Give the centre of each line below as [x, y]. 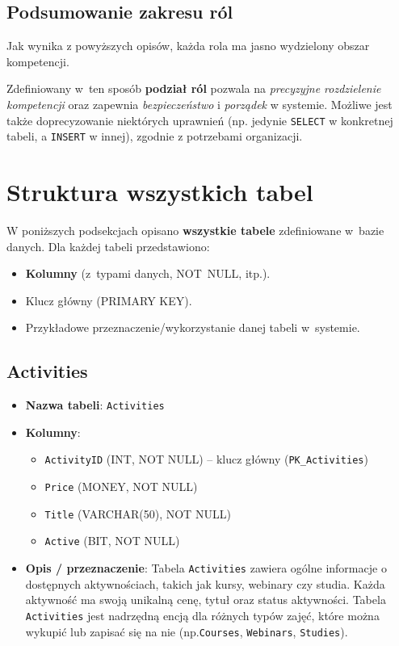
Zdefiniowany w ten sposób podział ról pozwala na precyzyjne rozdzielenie [194, 88]
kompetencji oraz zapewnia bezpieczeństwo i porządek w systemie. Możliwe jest [199, 104]
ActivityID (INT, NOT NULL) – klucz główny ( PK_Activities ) [206, 459]
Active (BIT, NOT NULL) [112, 541]
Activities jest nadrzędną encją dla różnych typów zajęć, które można [202, 615]
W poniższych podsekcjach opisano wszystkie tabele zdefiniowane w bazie [195, 231]
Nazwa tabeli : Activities [95, 405]
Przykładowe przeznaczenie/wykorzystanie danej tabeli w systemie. [193, 327]
